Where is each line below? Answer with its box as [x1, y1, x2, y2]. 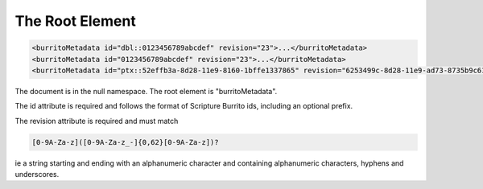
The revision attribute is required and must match [14, 116, 179, 125]
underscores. [14, 170, 60, 179]
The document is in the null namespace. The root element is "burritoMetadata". [14, 86, 278, 96]
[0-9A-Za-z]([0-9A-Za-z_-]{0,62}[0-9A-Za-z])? [31, 138, 219, 146]
